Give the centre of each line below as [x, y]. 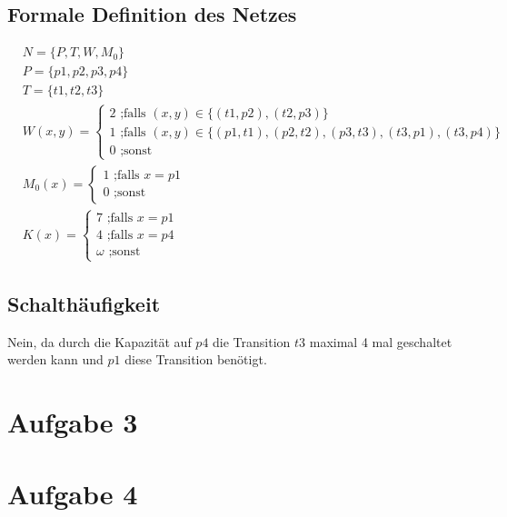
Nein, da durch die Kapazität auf [99, 341]
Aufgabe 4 [73, 493]
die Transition [252, 341]
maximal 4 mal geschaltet [381, 341]
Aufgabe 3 [73, 422]
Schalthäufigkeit [84, 303]
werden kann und [55, 359]
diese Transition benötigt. [196, 359]
